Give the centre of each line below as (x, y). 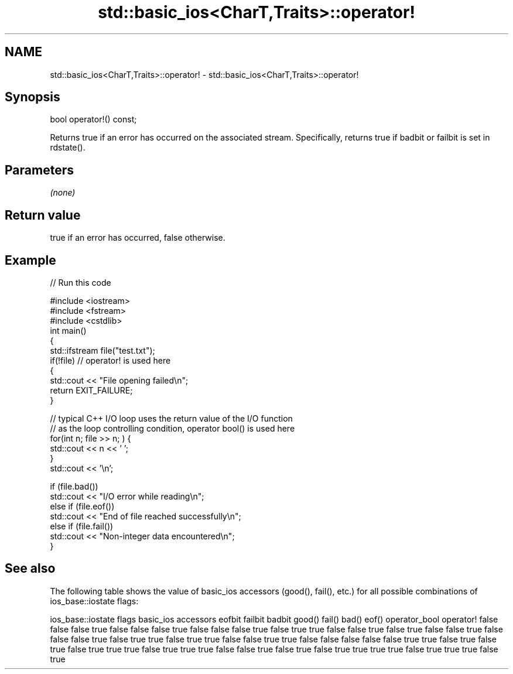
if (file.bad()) (74, 486)
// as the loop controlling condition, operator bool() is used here (172, 428)
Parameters (39, 170)
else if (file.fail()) (82, 526)
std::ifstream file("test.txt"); (102, 350)
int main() (68, 330)
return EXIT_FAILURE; (91, 390)
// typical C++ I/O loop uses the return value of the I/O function (171, 418)
